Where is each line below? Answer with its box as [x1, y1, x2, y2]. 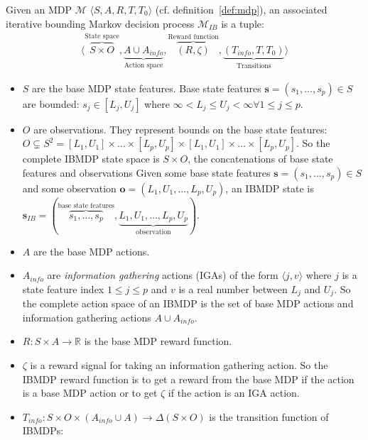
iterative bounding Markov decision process [6, 16, 195, 31]
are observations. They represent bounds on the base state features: [33, 121, 328, 136]
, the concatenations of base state [188, 151, 333, 166]
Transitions [236, 62, 271, 70]
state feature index [22, 281, 104, 296]
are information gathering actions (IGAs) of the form [47, 268, 278, 282]
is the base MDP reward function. [84, 334, 232, 348]
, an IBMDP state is [225, 180, 314, 195]
